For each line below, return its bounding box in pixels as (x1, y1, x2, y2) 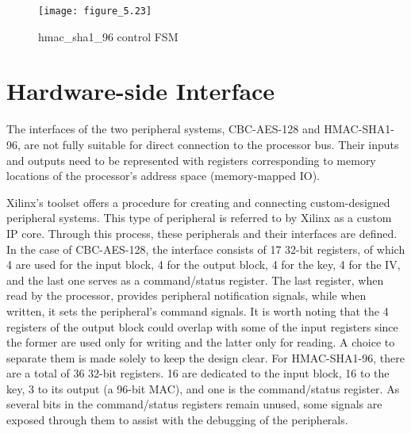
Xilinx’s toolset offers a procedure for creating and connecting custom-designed (6, 194, 390, 210)
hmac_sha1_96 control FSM (38, 28, 179, 44)
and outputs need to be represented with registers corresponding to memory (6, 151, 376, 168)
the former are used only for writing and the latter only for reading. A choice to (6, 334, 395, 351)
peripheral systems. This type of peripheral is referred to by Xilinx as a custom (6, 209, 392, 226)
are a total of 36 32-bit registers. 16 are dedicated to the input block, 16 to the (6, 365, 390, 381)
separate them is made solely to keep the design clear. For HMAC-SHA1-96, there (6, 349, 405, 366)
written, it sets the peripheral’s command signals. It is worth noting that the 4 (6, 302, 389, 319)
